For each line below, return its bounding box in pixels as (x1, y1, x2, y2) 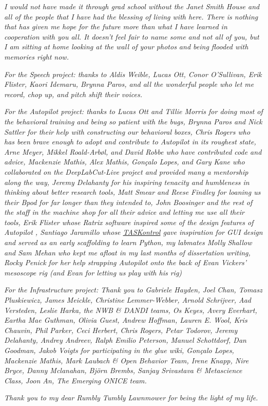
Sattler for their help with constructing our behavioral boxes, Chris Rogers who (4, 126, 251, 137)
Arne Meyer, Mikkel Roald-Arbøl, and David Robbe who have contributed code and (4, 146, 262, 157)
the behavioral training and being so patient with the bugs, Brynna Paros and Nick (4, 116, 262, 126)
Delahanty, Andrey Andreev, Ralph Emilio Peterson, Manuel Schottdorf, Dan (4, 335, 246, 345)
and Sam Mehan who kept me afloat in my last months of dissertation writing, (4, 247, 251, 257)
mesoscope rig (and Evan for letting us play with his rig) (4, 267, 182, 278)
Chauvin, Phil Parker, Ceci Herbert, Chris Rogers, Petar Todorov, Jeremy (4, 324, 238, 335)
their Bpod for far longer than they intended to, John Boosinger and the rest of (4, 196, 253, 207)
